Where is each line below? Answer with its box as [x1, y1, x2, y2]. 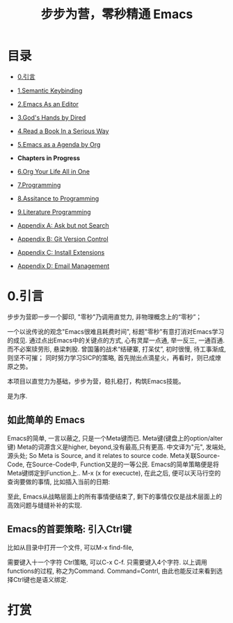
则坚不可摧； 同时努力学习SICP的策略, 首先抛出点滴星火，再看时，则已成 [7, 353, 216, 362]
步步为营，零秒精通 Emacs [40, 6, 193, 22]
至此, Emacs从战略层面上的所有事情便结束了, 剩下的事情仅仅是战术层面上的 [7, 492, 223, 500]
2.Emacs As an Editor [17, 100, 79, 108]
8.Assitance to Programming [17, 194, 99, 203]
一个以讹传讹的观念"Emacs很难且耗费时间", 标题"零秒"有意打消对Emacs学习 [7, 327, 225, 336]
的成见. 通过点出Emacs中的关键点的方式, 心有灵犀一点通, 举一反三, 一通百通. [7, 336, 225, 345]
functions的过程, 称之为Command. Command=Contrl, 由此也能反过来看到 [7, 567, 217, 575]
